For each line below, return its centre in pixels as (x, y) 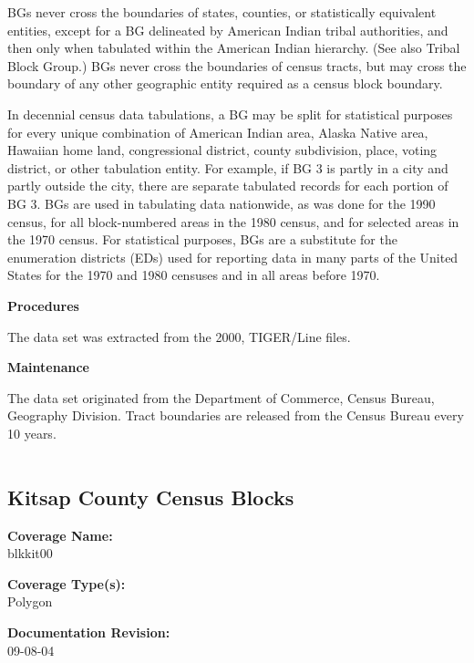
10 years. (32, 433)
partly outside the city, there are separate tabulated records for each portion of (228, 186)
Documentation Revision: (89, 632)
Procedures (43, 305)
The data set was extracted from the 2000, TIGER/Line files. (179, 336)
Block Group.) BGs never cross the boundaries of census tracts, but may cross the (237, 65)
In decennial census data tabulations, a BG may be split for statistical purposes (230, 114)
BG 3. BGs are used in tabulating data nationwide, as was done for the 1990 (222, 203)
